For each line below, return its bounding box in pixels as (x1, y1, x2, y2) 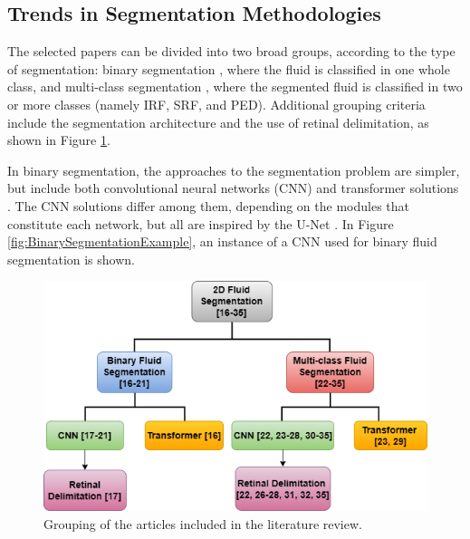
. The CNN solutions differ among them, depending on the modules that (7, 196, 409, 215)
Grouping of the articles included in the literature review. (43, 515, 362, 534)
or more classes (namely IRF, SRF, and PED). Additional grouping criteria (7, 94, 426, 113)
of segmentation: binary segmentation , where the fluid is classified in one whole (7, 59, 450, 78)
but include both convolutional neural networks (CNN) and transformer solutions (7, 178, 459, 197)
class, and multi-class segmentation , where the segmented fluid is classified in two (7, 77, 463, 96)
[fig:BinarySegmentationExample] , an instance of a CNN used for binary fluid (7, 232, 437, 251)
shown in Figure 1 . (7, 130, 110, 149)
